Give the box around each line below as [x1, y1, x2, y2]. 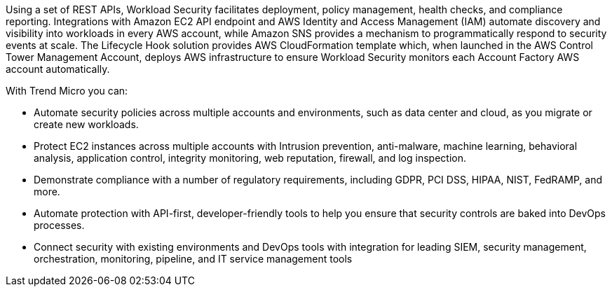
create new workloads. [34, 118, 139, 130]
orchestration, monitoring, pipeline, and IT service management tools [34, 253, 353, 265]
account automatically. [6, 63, 110, 75]
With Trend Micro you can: [6, 85, 128, 97]
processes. [34, 219, 85, 231]
